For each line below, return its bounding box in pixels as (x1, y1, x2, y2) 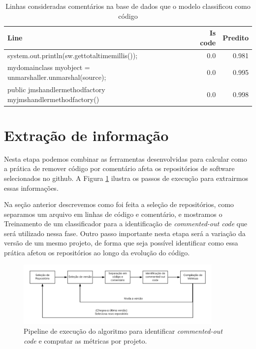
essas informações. (4, 182, 59, 193)
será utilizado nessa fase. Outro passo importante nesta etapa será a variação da (4, 228, 246, 238)
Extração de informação (4, 125, 169, 145)
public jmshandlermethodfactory (7, 84, 105, 94)
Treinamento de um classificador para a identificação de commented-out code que (4, 218, 247, 229)
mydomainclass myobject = (7, 62, 90, 72)
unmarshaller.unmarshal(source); (7, 72, 106, 82)
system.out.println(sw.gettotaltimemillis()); (7, 50, 138, 60)
